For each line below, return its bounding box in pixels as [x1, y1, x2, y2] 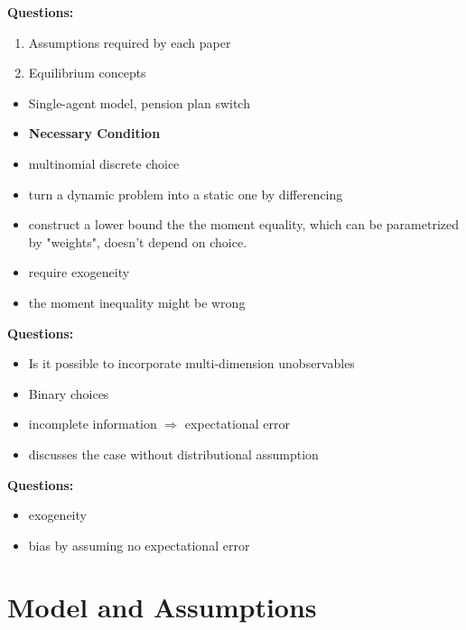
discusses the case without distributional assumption [28, 444, 319, 463]
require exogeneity [28, 263, 130, 282]
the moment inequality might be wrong [28, 292, 246, 311]
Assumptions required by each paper [28, 32, 231, 51]
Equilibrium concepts [28, 63, 146, 82]
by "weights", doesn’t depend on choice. [28, 232, 247, 251]
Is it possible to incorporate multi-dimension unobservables [28, 354, 355, 373]
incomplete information [28, 414, 157, 433]
